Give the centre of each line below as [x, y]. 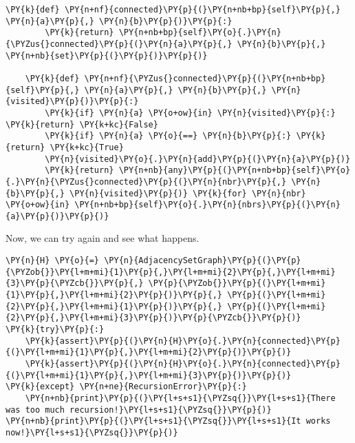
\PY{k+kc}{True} [87, 147]
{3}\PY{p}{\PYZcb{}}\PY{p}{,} [75, 284]
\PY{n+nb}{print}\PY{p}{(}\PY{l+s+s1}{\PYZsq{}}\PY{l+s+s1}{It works [168, 421]
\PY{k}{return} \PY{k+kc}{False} [82, 124]
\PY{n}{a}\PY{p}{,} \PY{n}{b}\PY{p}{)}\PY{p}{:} [119, 21]
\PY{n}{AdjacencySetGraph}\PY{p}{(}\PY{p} [203, 261]
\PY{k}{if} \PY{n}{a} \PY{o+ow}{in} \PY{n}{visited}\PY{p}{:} [190, 113]
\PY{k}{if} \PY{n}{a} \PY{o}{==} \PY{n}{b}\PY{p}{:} [168, 136]
